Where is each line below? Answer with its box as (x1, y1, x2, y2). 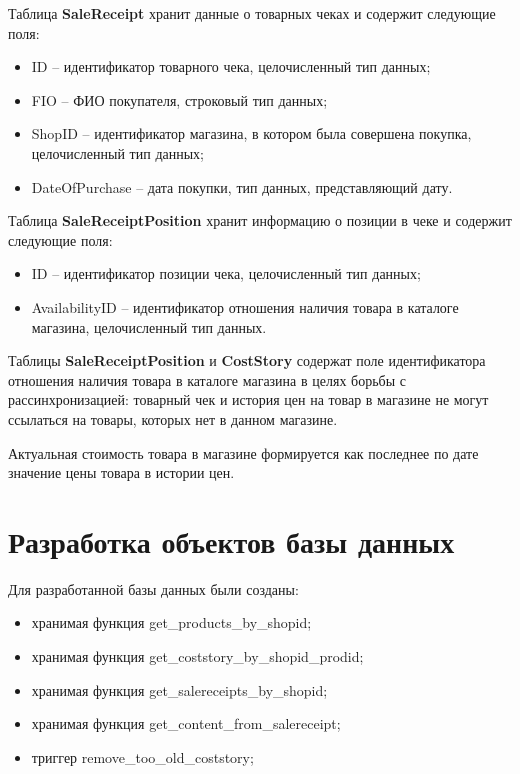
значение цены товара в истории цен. (8, 462, 235, 483)
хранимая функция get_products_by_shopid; (31, 612, 312, 633)
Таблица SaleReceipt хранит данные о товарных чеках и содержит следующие (8, 3, 496, 23)
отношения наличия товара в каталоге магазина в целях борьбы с (8, 369, 406, 390)
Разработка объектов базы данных (8, 520, 455, 561)
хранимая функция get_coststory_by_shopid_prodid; (31, 646, 364, 666)
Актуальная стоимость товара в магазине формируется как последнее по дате (8, 442, 479, 463)
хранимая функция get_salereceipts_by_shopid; (31, 679, 328, 700)
